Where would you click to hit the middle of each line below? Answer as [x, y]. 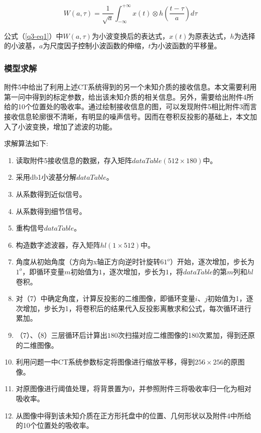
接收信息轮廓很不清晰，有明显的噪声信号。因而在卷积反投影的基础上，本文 [127, 117]
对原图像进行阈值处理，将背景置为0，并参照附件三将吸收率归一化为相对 [134, 388]
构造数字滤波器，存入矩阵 [58, 244]
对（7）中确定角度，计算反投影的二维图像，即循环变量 [105, 298]
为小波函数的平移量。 [186, 46]
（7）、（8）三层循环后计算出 [61, 335]
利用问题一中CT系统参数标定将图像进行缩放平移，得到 [105, 362]
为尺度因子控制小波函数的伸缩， [96, 46]
